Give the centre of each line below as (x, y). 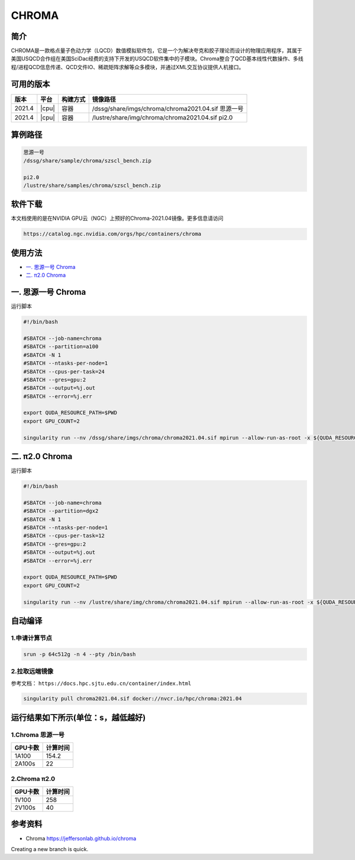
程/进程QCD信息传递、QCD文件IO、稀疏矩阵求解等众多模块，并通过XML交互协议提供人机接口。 (128, 67)
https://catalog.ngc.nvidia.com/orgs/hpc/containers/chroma (112, 234)
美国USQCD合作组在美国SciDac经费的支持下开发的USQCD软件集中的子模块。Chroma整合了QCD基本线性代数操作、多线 (157, 59)
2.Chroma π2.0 (33, 778)
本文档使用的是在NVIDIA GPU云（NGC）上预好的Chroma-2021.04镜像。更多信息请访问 (117, 218)
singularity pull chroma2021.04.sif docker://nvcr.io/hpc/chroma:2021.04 (133, 699)
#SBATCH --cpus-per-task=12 (64, 536)
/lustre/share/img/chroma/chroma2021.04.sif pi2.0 (162, 117)
